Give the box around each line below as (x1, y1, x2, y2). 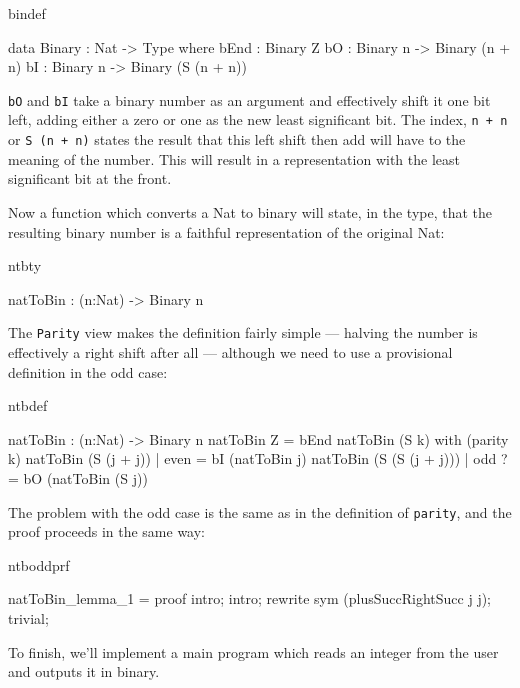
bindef (8, 3, 46, 23)
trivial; (8, 607, 49, 628)
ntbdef (8, 395, 48, 416)
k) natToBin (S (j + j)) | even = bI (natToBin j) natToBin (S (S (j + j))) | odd (8, 448, 497, 469)
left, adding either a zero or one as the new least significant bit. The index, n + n (8, 109, 508, 130)
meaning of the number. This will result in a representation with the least (8, 148, 460, 169)
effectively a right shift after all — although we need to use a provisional (8, 341, 453, 362)
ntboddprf (8, 554, 70, 575)
